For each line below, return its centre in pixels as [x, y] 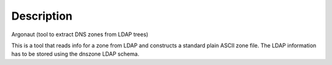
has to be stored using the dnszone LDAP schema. [75, 54]
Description [42, 16]
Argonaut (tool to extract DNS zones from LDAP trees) [80, 34]
